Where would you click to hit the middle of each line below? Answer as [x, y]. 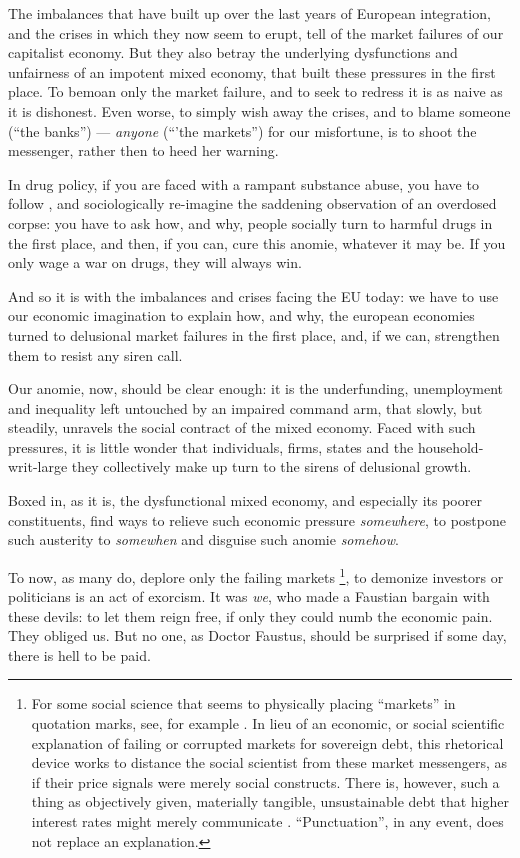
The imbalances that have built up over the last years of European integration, [249, 13]
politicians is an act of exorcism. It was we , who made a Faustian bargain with [249, 596]
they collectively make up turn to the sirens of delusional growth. [271, 466]
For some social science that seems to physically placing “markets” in [243, 703]
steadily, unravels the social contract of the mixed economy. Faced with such [242, 427]
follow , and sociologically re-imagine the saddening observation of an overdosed [252, 203]
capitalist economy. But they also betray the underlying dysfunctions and [233, 52]
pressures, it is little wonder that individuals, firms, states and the [211, 446]
